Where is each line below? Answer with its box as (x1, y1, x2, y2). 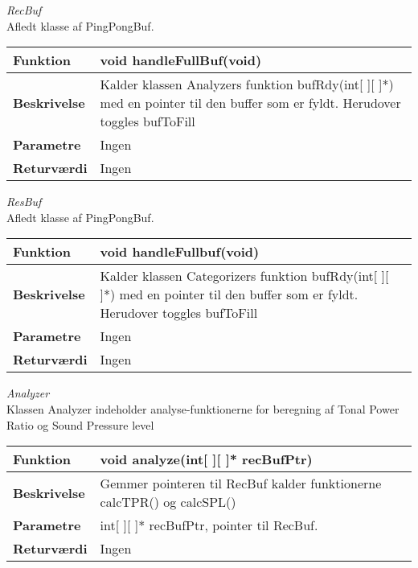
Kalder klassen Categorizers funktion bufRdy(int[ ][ (100, 266, 389, 286)
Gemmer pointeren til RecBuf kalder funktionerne (100, 474, 382, 493)
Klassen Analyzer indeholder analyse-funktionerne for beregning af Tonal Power (6, 400, 400, 417)
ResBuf (6, 193, 42, 210)
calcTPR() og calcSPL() (100, 492, 236, 512)
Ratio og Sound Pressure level (6, 416, 154, 433)
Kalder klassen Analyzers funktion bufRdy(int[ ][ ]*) (100, 75, 394, 94)
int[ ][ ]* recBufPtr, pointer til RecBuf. (100, 516, 318, 535)
